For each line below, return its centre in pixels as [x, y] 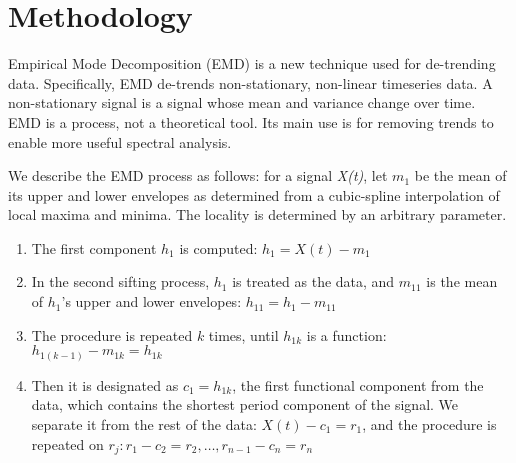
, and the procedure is [429, 423]
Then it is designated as [105, 384]
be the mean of [460, 175]
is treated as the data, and [313, 281]
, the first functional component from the [358, 384]
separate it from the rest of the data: [144, 423]
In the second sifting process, [120, 281]
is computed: [218, 247]
